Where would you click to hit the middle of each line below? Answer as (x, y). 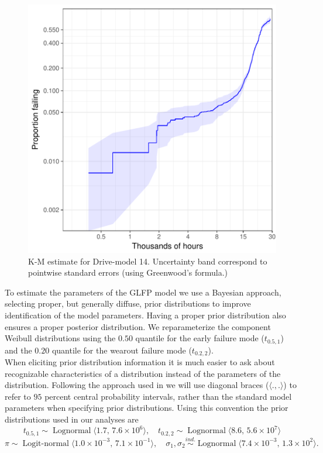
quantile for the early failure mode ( (200, 338)
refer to (18, 396)
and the (18, 350)
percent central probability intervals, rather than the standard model (168, 396)
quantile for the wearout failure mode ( (122, 350)
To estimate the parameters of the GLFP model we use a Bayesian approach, (143, 292)
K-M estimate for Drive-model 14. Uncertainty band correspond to (148, 261)
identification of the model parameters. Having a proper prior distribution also (145, 315)
